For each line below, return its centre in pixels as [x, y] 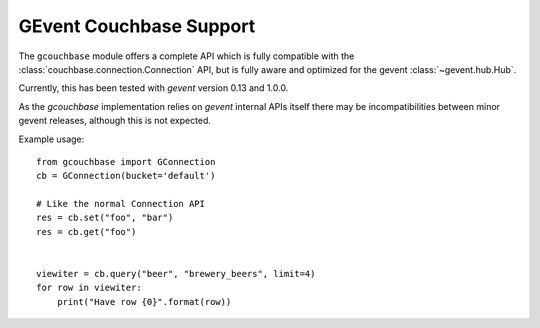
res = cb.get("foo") [86, 231]
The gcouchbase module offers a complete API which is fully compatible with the [186, 56]
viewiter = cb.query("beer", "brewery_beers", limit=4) [176, 274]
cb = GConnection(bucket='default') [126, 176]
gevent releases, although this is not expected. [115, 121]
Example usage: [51, 139]
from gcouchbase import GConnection [126, 161]
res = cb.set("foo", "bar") [105, 218]
